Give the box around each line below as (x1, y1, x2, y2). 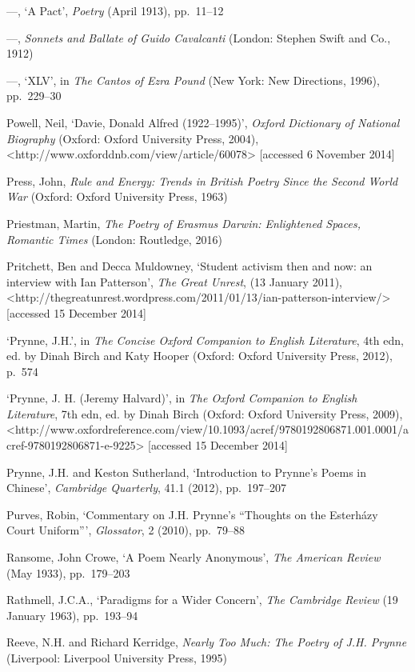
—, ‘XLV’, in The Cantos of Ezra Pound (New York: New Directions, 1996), (6, 71, 380, 88)
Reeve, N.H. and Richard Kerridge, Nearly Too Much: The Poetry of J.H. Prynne (6, 634, 407, 650)
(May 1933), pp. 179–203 (6, 564, 130, 581)
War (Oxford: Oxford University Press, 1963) (6, 188, 228, 205)
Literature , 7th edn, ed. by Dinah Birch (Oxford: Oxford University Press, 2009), (6, 405, 403, 422)
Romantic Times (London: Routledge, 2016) (6, 230, 222, 247)
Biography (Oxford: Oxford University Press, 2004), (6, 130, 259, 146)
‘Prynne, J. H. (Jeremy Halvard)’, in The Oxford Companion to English (6, 390, 357, 406)
